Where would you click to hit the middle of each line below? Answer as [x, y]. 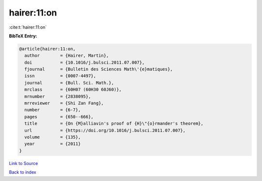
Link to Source [24, 163]
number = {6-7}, [53, 110]
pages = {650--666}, [59, 117]
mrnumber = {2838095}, [58, 96]
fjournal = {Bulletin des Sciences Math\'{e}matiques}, [99, 69]
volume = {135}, [53, 137]
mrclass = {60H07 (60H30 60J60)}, [73, 90]
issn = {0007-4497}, [60, 76]
